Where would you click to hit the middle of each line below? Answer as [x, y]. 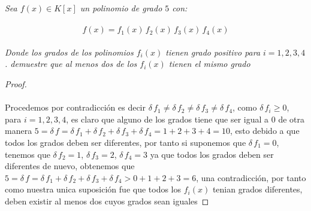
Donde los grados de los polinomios [69, 52]
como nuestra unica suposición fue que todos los [93, 189]
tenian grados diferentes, [257, 189]
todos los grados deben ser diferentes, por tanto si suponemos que [126, 142]
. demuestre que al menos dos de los [71, 64]
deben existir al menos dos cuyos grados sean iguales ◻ [107, 201]
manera [19, 131]
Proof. [16, 83]
